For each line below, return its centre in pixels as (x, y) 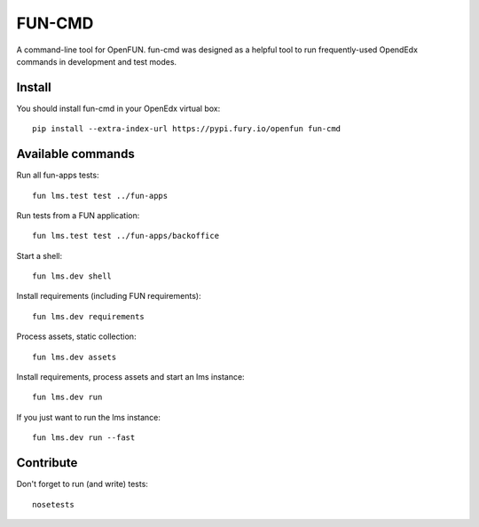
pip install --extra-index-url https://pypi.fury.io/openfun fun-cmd (187, 129)
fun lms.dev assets (75, 357)
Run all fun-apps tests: (58, 175)
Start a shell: (39, 256)
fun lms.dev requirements (89, 316)
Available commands (75, 154)
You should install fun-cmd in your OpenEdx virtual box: (118, 108)
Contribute (47, 463)
